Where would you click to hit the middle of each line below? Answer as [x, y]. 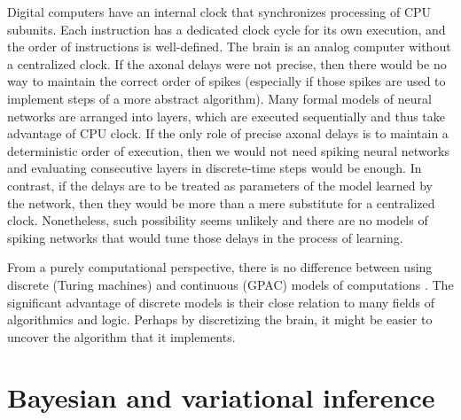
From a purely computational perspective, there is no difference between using [220, 267]
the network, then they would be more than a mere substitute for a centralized [221, 202]
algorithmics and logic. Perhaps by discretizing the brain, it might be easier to [220, 319]
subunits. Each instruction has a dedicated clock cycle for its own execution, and [227, 29]
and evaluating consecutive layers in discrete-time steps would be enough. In [215, 168]
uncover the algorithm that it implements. [121, 336]
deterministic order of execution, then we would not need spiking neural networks [228, 150]
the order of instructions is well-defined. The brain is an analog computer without [229, 47]
